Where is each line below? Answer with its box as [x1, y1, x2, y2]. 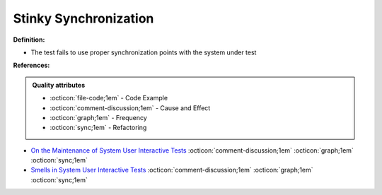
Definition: [13, 35, 45, 44]
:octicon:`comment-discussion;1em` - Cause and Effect [50, 103, 211, 112]
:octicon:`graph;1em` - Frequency [50, 113, 148, 122]
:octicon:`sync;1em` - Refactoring [50, 124, 147, 132]
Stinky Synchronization [13, 11, 154, 26]
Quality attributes [32, 81, 85, 89]
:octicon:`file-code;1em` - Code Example [50, 94, 168, 102]
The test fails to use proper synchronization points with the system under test [30, 48, 257, 57]
